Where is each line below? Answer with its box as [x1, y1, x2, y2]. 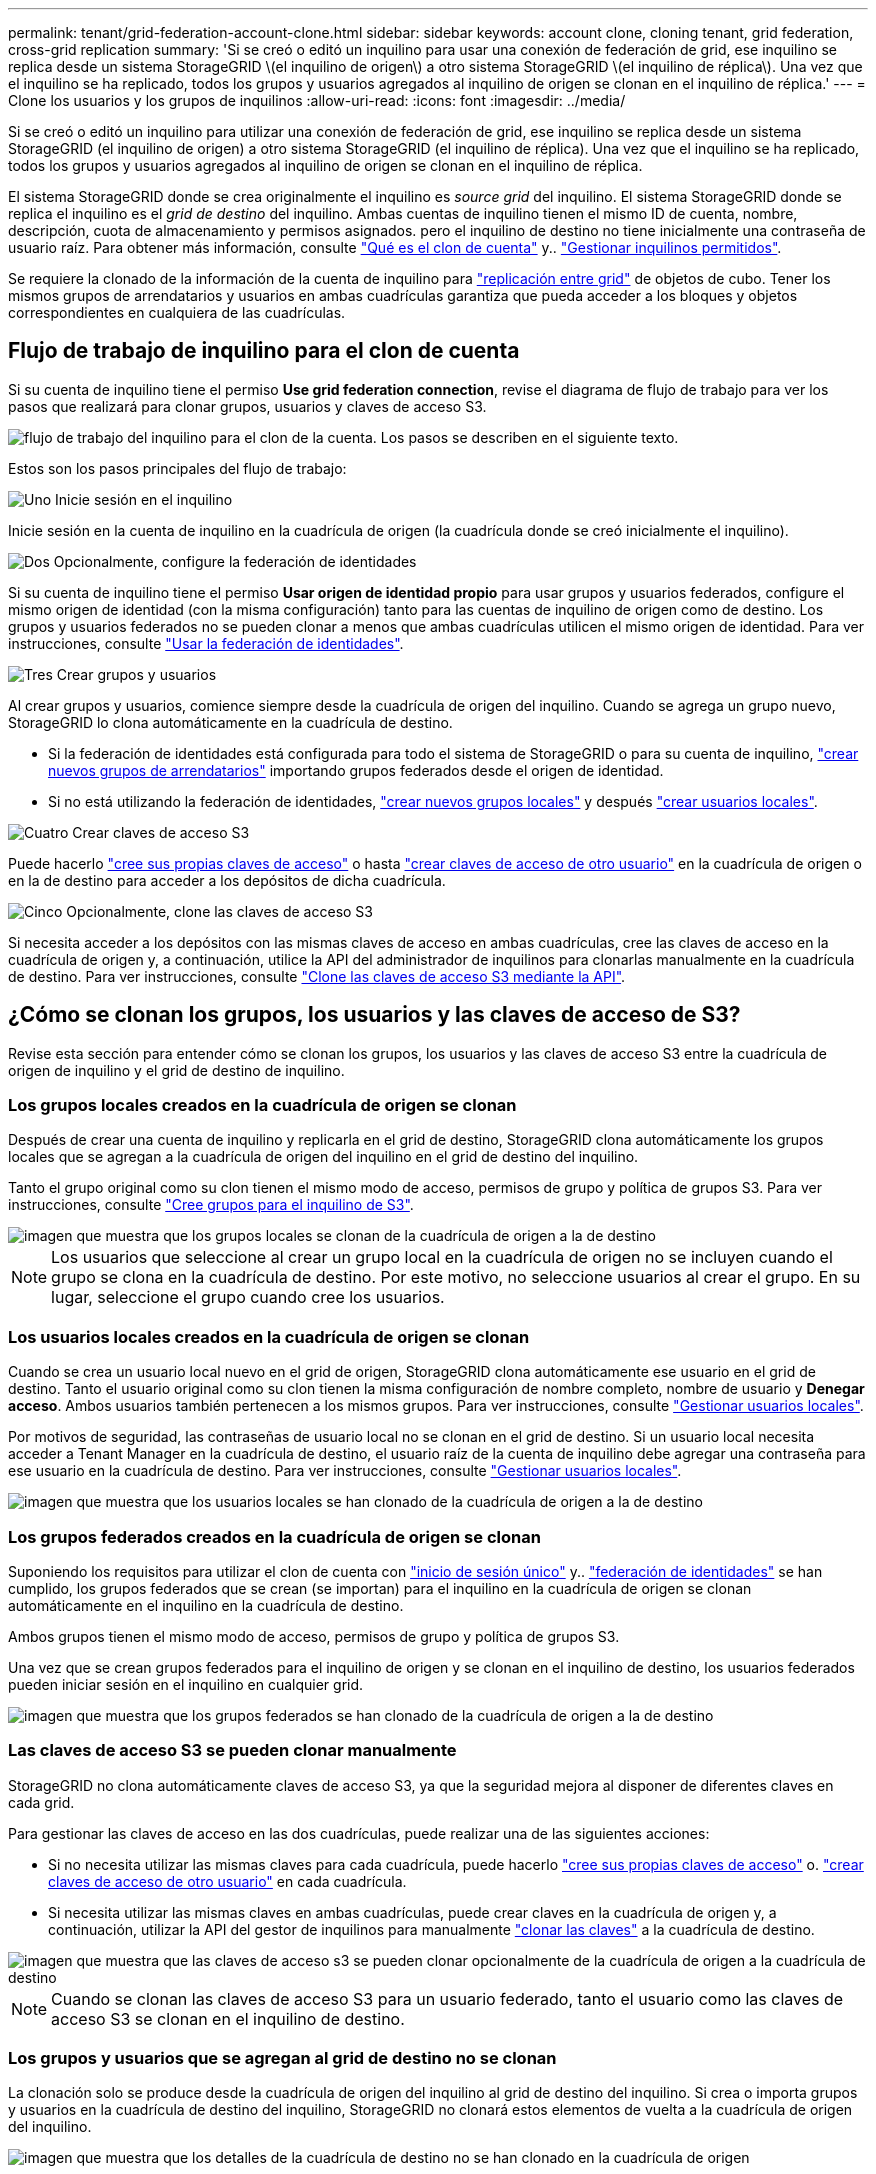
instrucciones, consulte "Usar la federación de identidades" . [8, 634, 404, 652]
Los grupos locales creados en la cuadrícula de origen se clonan [8, 1095, 517, 1116]
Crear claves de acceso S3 [72, 823, 250, 841]
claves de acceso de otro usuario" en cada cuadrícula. [48, 1872, 407, 1890]
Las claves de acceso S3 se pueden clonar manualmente [8, 1740, 457, 1761]
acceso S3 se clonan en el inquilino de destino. [51, 2008, 405, 2029]
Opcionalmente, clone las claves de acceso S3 [66, 902, 373, 920]
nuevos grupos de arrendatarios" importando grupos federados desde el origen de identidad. [48, 761, 664, 779]
